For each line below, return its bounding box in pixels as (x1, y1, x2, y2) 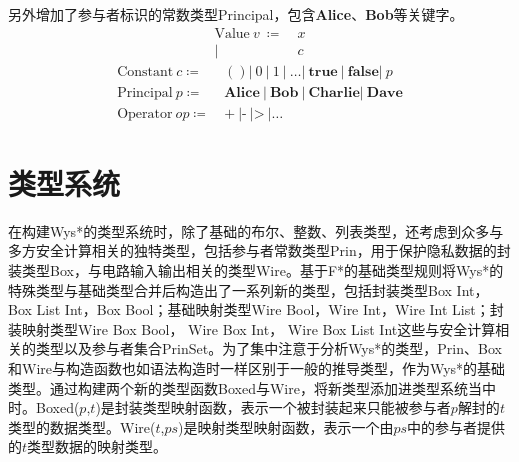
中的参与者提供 (407, 416, 506, 437)
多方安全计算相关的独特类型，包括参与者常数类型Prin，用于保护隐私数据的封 (8, 240, 511, 261)
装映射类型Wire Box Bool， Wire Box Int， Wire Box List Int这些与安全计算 (8, 318, 496, 339)
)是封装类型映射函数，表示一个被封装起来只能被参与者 (95, 397, 451, 418)
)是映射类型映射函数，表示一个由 (178, 416, 394, 437)
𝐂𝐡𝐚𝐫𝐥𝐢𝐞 (308, 85, 360, 100)
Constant (117, 64, 174, 79)
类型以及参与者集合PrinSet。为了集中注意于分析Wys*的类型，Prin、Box (35, 338, 502, 359)
